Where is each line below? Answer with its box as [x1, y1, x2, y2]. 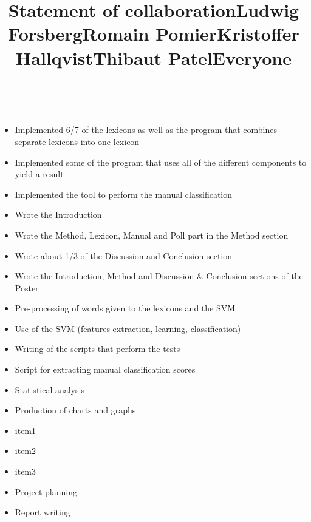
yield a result [15, 168, 64, 180]
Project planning [15, 485, 77, 498]
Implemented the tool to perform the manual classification [15, 188, 233, 200]
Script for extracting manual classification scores [15, 363, 196, 376]
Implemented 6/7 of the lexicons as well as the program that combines [15, 123, 278, 136]
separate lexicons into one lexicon [15, 135, 140, 147]
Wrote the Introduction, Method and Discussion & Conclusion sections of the [15, 269, 303, 282]
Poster [15, 281, 39, 294]
